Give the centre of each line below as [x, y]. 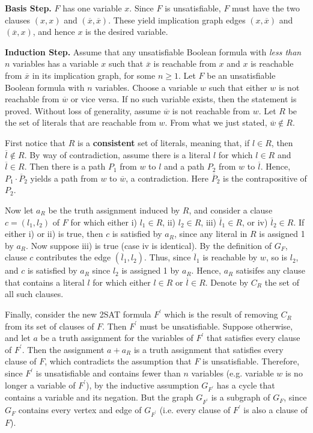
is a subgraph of [241, 397]
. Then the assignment [63, 349]
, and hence [54, 32]
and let [18, 338]
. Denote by [227, 282]
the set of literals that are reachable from [81, 122]
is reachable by [230, 257]
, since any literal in [211, 234]
